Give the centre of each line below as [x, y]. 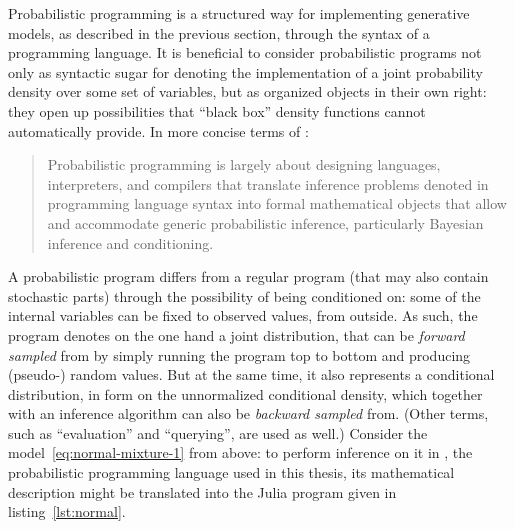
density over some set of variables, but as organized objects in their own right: [247, 91]
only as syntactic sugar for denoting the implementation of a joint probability [245, 71]
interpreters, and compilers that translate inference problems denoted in [268, 183]
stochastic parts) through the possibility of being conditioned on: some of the [244, 295]
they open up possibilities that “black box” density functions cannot [217, 110]
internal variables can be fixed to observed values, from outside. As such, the [243, 315]
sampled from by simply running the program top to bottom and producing [239, 354]
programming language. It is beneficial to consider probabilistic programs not [245, 52]
